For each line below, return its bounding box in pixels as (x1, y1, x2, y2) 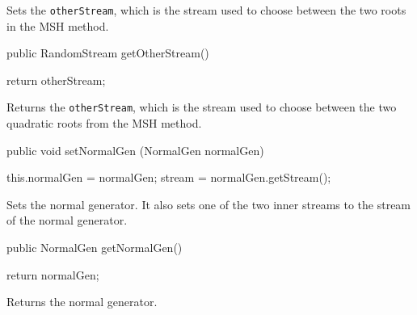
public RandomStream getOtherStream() (6, 44, 209, 61)
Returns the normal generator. (6, 293, 158, 310)
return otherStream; (6, 71, 106, 88)
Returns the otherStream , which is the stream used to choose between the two (6, 99, 397, 115)
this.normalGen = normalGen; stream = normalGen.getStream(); (6, 169, 331, 186)
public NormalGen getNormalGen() (6, 239, 183, 256)
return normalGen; (6, 266, 99, 283)
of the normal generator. (6, 212, 128, 229)
